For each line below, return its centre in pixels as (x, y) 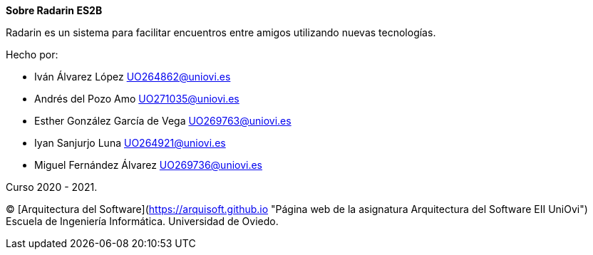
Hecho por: (32, 54)
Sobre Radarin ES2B (54, 10)
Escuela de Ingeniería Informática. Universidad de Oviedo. (142, 221)
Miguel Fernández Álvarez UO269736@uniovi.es (149, 165)
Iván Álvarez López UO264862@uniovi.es (133, 77)
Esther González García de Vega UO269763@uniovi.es (163, 121)
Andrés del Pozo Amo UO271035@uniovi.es (137, 99)
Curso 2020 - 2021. (52, 187)
